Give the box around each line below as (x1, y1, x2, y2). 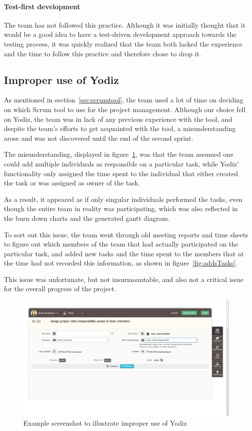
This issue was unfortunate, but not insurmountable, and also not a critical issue (4, 274, 244, 284)
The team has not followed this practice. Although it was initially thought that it (4, 19, 246, 30)
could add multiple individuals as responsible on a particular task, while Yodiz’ (4, 158, 239, 168)
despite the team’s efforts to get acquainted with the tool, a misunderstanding (4, 123, 236, 133)
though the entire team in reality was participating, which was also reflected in (4, 203, 238, 214)
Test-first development (4, 1, 80, 11)
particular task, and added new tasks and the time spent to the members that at (4, 248, 244, 258)
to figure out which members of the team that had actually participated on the (4, 239, 238, 249)
